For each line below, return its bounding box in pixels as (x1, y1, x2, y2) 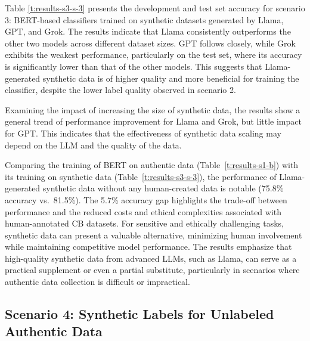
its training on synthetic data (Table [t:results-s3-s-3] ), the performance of (5, 170, 277, 182)
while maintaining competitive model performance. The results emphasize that (5, 240, 292, 253)
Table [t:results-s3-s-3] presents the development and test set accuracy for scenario (5, 2, 305, 14)
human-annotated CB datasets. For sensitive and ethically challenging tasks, (5, 217, 284, 230)
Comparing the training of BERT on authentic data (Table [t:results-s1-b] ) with (5, 159, 299, 171)
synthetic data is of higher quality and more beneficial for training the (42, 72, 299, 84)
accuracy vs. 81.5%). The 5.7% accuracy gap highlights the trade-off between (5, 193, 287, 206)
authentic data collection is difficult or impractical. (5, 275, 190, 288)
